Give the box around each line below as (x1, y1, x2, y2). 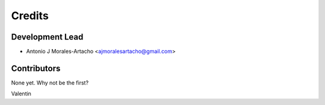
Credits (11, 9, 49, 22)
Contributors (11, 63, 61, 73)
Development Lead (11, 32, 84, 42)
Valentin (11, 90, 31, 97)
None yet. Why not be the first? (11, 79, 89, 86)
